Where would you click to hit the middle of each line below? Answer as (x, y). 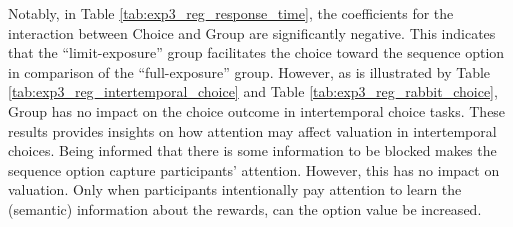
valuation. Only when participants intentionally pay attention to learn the (235, 189)
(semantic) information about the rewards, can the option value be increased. (245, 208)
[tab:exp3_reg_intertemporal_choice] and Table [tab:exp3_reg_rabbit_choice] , (253, 91)
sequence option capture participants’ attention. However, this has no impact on (254, 169)
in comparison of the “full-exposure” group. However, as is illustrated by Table (249, 71)
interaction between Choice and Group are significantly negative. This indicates (252, 32)
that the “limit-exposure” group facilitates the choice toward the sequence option (256, 52)
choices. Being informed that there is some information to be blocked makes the (252, 150)
